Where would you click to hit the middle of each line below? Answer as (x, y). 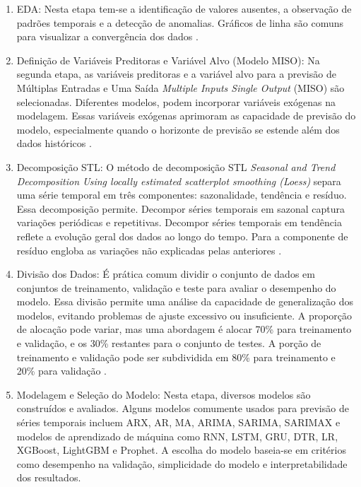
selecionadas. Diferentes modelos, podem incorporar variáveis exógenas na (176, 101)
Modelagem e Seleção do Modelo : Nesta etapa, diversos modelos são (164, 394)
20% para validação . (62, 371)
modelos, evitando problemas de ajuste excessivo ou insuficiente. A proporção (184, 315)
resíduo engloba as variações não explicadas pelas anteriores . (149, 250)
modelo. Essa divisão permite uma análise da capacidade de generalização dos (185, 301)
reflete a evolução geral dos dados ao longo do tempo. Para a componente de (182, 236)
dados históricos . (54, 143)
